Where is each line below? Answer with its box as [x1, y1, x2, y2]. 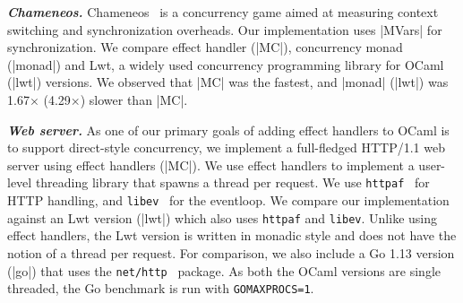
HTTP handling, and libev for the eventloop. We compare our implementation [7, 191, 450, 209]
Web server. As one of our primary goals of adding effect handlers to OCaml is [7, 120, 450, 139]
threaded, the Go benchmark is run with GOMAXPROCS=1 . [7, 279, 314, 298]
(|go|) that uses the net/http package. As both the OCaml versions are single [7, 261, 442, 280]
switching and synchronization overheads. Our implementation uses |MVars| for [7, 20, 442, 39]
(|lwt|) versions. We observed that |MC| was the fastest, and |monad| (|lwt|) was [7, 73, 449, 91]
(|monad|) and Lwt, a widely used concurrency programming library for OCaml [7, 55, 444, 74]
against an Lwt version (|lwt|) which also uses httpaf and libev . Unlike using [7, 208, 438, 227]
